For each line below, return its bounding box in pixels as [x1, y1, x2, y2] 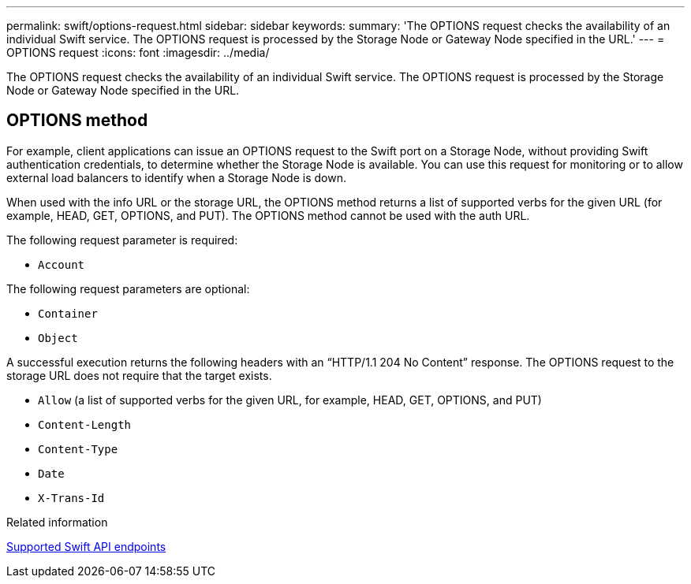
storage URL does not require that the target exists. [6, 368, 272, 382]
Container [38, 307, 98, 320]
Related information [6, 515, 108, 529]
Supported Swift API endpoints [6, 539, 166, 553]
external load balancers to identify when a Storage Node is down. [6, 170, 346, 184]
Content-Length [38, 418, 132, 431]
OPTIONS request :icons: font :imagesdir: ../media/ [6, 46, 270, 59]
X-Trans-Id [38, 491, 105, 504]
